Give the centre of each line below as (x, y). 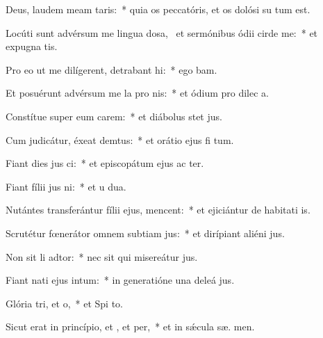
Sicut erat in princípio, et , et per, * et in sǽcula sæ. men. (130, 327)
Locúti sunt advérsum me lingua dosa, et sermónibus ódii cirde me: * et (162, 32)
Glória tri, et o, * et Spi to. (64, 303)
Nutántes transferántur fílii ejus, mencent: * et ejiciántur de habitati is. (158, 210)
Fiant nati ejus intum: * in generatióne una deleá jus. (120, 280)
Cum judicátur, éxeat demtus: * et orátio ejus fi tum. (120, 139)
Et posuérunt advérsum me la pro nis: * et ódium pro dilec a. (137, 93)
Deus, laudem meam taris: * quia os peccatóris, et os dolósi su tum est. (158, 9)
